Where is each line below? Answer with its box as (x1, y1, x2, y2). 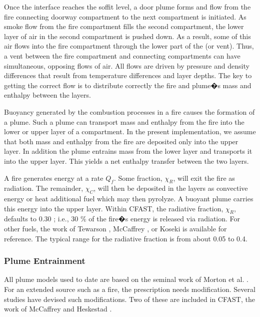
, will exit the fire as (173, 172, 235, 183)
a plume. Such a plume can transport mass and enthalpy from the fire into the (4, 116, 244, 127)
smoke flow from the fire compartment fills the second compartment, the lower (4, 21, 244, 32)
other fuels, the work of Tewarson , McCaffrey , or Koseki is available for (4, 223, 227, 234)
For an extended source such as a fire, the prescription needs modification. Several (4, 284, 255, 294)
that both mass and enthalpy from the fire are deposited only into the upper (4, 136, 238, 146)
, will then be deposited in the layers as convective (93, 183, 248, 193)
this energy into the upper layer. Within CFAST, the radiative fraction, (4, 203, 223, 213)
